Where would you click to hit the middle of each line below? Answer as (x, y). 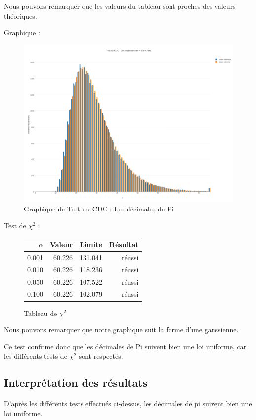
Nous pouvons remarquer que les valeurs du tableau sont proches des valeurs (120, 6)
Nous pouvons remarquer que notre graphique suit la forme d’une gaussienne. (121, 330)
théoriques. (21, 16)
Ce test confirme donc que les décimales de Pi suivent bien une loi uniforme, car (125, 346)
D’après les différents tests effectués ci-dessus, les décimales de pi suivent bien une (128, 403)
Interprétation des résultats (76, 383)
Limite (91, 244)
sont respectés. (101, 356)
